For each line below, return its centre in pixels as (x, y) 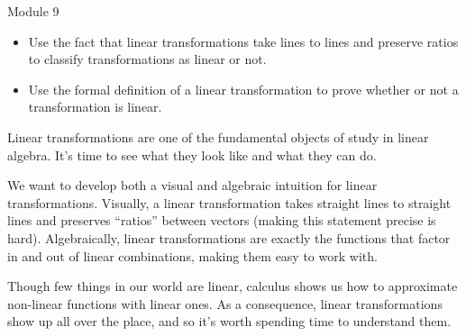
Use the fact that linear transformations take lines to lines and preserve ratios (243, 41)
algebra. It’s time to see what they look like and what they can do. (192, 154)
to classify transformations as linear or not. (147, 59)
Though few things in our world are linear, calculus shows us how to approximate (233, 286)
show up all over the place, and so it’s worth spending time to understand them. (229, 321)
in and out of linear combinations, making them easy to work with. (192, 255)
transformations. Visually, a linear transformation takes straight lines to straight (229, 202)
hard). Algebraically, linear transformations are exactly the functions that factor (229, 237)
